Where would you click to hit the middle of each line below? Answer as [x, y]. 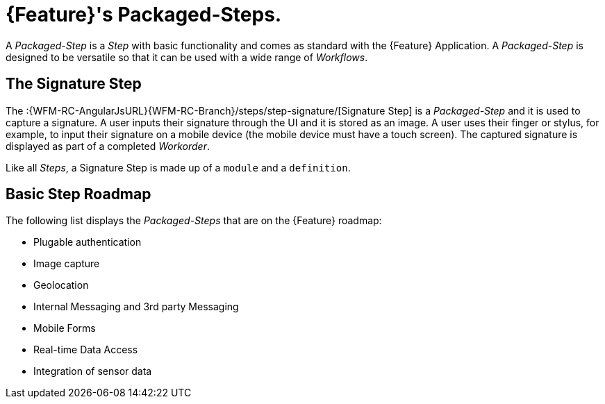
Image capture [67, 264]
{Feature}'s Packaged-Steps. [144, 15]
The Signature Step [74, 84]
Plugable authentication [88, 242]
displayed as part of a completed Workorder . [108, 146]
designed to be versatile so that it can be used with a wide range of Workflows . [187, 57]
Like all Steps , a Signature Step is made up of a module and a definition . [178, 167]
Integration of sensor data [93, 371]
